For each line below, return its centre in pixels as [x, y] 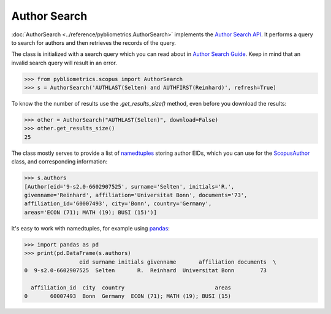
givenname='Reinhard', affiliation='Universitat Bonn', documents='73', [136, 195]
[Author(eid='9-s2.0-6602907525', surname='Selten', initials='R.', [129, 186]
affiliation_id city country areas [131, 288]
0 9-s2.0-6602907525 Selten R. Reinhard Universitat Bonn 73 [145, 270]
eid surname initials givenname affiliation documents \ [178, 262]
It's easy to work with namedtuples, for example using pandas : [90, 228]
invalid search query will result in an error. [64, 63]
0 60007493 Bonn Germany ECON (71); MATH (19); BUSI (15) [128, 296]
